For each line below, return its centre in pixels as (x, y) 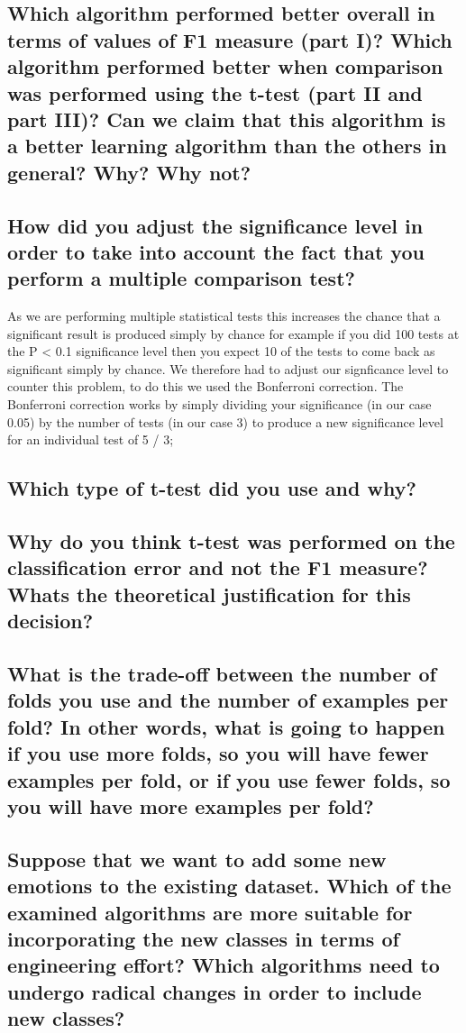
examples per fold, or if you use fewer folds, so (229, 779)
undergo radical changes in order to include (215, 991)
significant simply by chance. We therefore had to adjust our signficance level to (228, 368)
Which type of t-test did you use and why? (212, 488)
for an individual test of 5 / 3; (91, 439)
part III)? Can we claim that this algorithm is (227, 119)
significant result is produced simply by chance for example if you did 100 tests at (233, 333)
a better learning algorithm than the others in (227, 146)
